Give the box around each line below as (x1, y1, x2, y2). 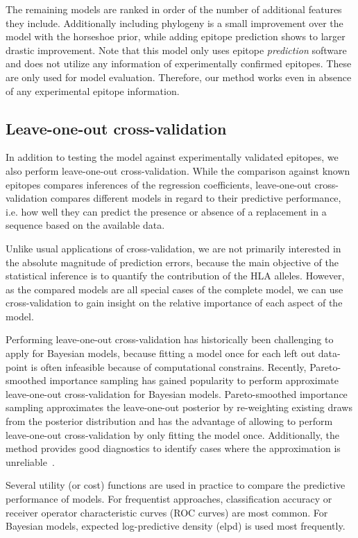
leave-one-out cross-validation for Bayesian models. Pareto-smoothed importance (6, 386, 348, 401)
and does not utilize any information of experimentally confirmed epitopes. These (6, 56, 352, 71)
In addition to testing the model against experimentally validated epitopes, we (6, 150, 339, 164)
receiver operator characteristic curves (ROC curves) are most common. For (6, 505, 328, 519)
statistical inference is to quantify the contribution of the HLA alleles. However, (6, 268, 345, 283)
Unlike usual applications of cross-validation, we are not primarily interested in (6, 241, 341, 255)
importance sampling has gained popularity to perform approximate (49, 373, 339, 388)
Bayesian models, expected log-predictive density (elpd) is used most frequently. (6, 519, 346, 533)
